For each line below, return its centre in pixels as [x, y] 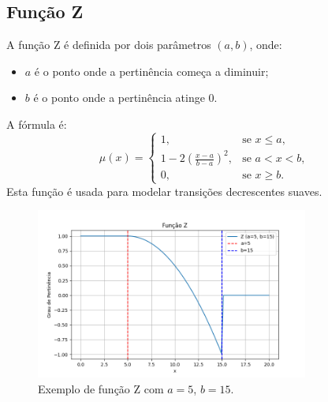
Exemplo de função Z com [101, 388]
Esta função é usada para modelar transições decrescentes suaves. [164, 191]
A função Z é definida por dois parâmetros [109, 45]
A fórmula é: [37, 124]
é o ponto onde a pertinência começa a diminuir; [151, 71]
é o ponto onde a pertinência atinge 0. [125, 98]
